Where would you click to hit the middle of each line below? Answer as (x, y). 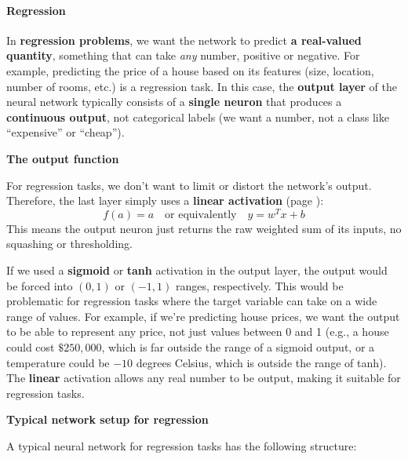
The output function (63, 158)
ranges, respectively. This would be (259, 285)
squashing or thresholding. (69, 244)
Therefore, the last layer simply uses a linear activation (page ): (165, 200)
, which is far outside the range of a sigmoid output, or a (238, 346)
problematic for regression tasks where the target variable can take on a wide (192, 301)
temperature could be (58, 362)
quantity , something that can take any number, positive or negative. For (183, 55)
